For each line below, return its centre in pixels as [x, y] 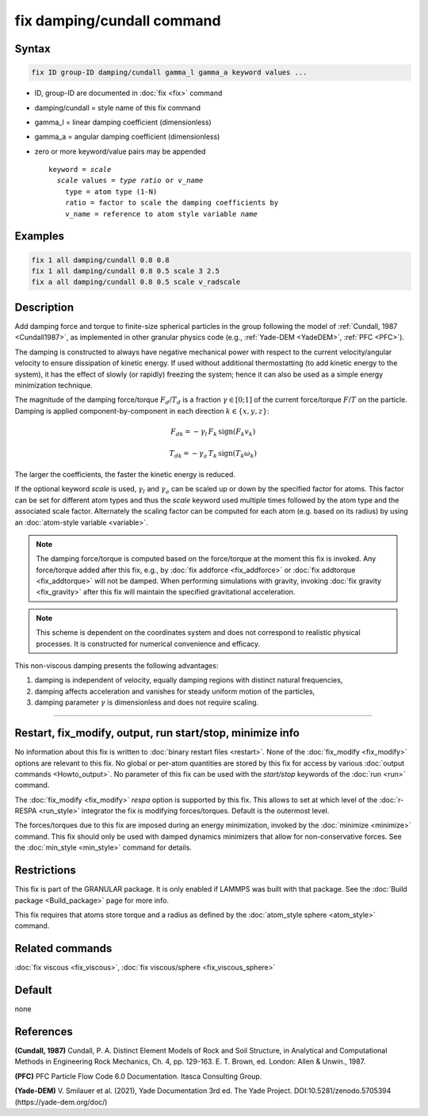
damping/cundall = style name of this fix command [118, 108]
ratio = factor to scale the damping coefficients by [172, 203]
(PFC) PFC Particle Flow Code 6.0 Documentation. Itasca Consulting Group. [138, 1076]
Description [44, 307]
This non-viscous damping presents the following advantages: [117, 666]
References [44, 1032]
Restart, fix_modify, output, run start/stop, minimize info [157, 733]
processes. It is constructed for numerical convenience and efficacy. [148, 644]
